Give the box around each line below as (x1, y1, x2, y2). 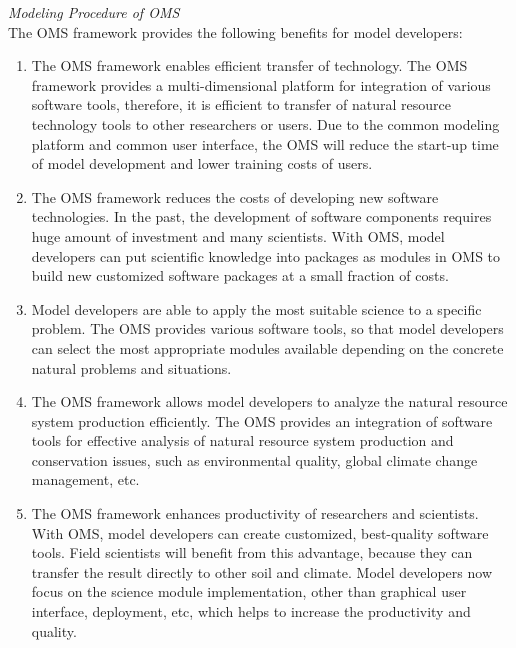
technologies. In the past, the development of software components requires (31, 206, 492, 227)
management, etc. (31, 469, 140, 490)
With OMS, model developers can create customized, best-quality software (31, 522, 489, 543)
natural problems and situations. (31, 357, 232, 378)
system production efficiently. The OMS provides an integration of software (31, 410, 493, 431)
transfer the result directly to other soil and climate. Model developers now (31, 561, 493, 582)
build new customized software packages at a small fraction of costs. (31, 265, 449, 286)
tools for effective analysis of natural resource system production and (31, 430, 454, 451)
